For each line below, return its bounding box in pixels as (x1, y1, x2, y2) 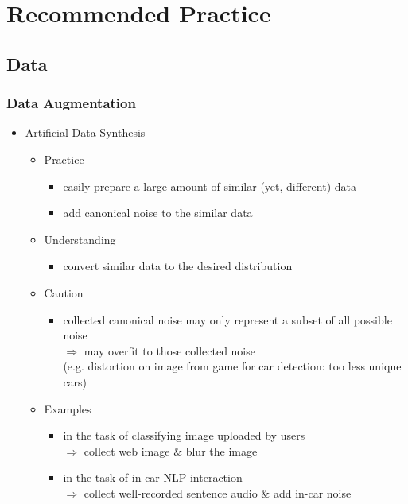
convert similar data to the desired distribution (63, 258, 293, 274)
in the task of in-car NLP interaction (63, 469, 243, 486)
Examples (44, 400, 91, 417)
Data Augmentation (6, 93, 136, 113)
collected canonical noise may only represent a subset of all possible (63, 311, 392, 328)
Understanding (44, 231, 116, 247)
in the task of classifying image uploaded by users (63, 427, 305, 444)
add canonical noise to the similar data (63, 204, 253, 221)
